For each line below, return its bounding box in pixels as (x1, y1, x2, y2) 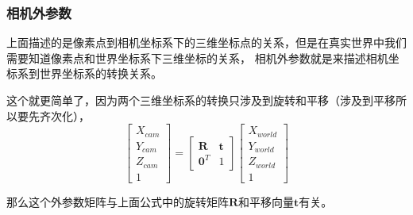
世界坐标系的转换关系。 (39, 65, 162, 82)
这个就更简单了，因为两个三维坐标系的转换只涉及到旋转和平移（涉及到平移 (6, 92, 396, 108)
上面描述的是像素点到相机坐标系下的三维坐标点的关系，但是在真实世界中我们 (6, 34, 407, 51)
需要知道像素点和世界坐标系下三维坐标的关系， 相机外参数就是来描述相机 (6, 49, 388, 66)
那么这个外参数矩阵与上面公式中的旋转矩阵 (6, 193, 229, 209)
